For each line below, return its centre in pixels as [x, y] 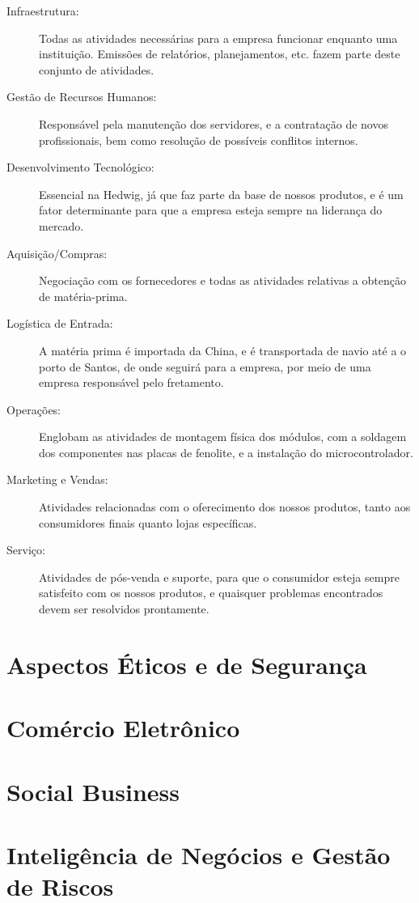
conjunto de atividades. [97, 69]
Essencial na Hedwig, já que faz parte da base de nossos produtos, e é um [221, 194]
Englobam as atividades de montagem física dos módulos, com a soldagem [223, 437]
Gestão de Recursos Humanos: [82, 97]
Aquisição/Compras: [57, 253]
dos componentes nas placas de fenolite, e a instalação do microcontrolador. [226, 452]
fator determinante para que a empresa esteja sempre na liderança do [211, 210]
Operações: [34, 409]
